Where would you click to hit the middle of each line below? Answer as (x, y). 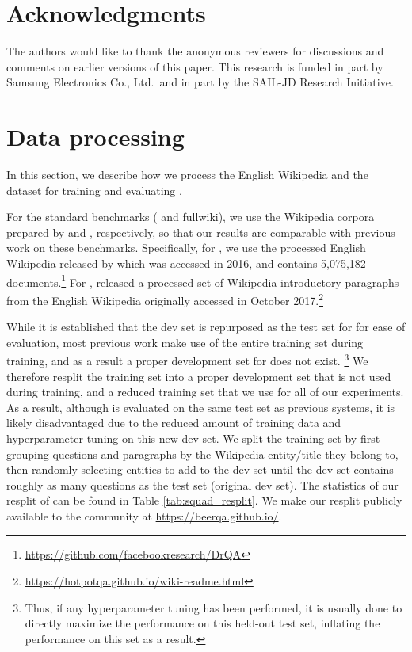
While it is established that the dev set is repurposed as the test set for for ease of (206, 327)
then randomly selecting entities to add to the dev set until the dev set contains (200, 469)
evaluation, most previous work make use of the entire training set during (185, 342)
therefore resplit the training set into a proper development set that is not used (199, 376)
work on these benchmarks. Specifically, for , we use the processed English (186, 248)
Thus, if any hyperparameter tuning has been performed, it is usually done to (214, 607)
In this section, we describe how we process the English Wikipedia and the (187, 175)
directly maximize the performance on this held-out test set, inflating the (202, 623)
